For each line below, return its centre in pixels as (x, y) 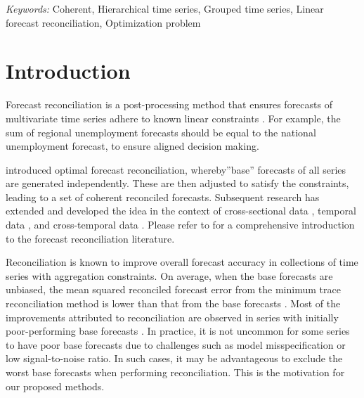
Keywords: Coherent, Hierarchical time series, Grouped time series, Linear (165, 8)
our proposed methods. (55, 386)
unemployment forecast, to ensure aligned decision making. (132, 146)
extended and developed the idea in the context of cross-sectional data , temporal (181, 211)
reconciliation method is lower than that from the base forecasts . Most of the (173, 303)
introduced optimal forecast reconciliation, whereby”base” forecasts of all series (176, 169)
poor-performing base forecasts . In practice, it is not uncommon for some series (178, 331)
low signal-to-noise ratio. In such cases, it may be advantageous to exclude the (174, 358)
